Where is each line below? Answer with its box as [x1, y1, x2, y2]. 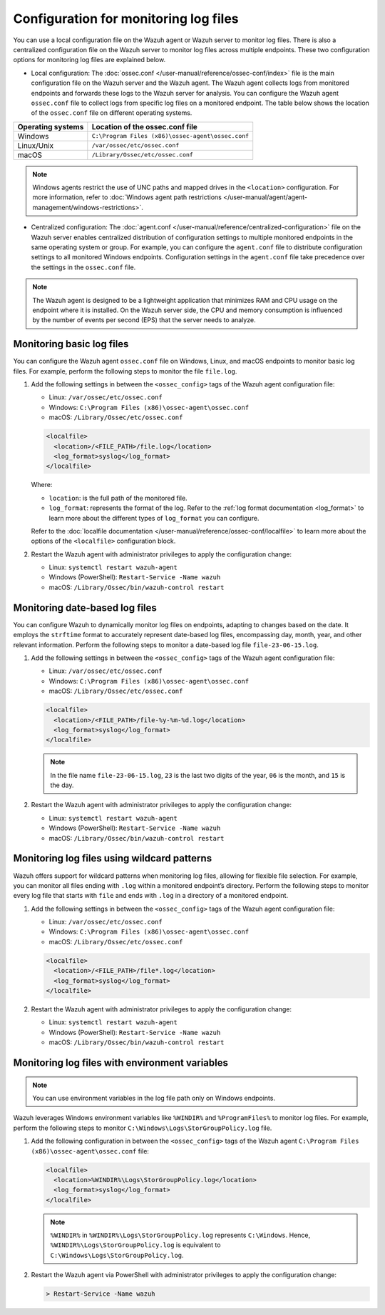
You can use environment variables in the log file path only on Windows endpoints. [32, 1094, 276, 1102]
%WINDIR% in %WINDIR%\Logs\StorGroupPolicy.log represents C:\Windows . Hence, [50, 1231, 310, 1239]
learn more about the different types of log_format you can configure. [48, 514, 260, 522]
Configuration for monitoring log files [13, 11, 239, 26]
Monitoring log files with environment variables [13, 1056, 228, 1069]
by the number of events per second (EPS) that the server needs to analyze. [32, 316, 256, 324]
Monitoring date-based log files [13, 601, 157, 614]
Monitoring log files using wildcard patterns [13, 852, 212, 864]
